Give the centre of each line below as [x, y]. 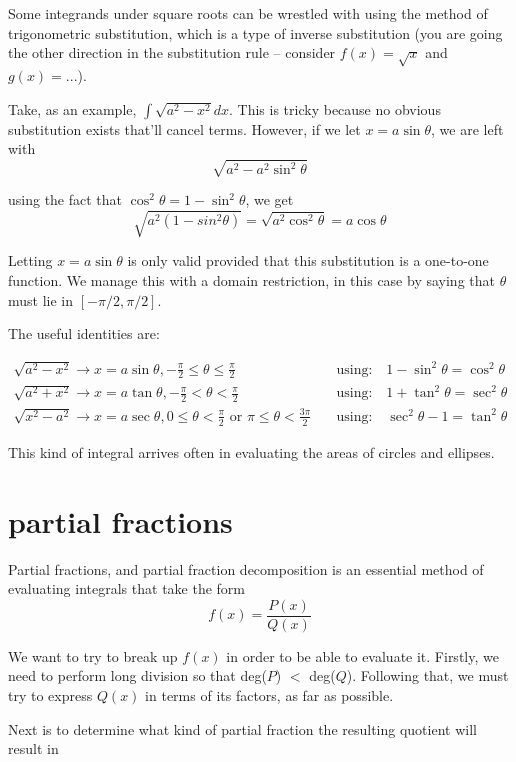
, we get [269, 199]
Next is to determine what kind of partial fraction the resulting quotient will [242, 728]
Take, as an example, [72, 108]
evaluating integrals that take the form [126, 588]
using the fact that [65, 199]
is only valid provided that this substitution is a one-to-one [308, 260]
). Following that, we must [427, 675]
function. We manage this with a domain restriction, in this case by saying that [251, 280]
